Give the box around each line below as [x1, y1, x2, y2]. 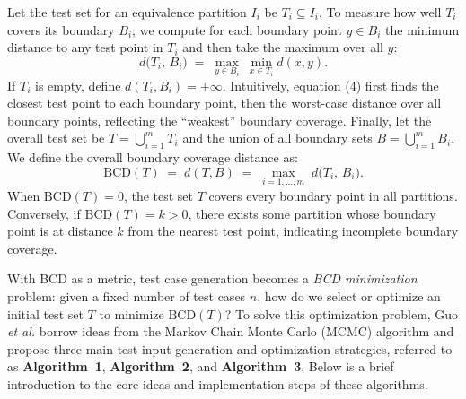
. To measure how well [318, 3, 442, 21]
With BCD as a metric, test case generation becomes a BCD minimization [7, 269, 418, 288]
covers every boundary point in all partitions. [208, 186, 458, 205]
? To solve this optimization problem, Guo [224, 304, 459, 323]
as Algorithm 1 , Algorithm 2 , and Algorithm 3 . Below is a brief [7, 357, 394, 376]
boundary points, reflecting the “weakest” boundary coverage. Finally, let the [7, 110, 432, 129]
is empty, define [35, 75, 121, 94]
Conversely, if [7, 204, 81, 222]
